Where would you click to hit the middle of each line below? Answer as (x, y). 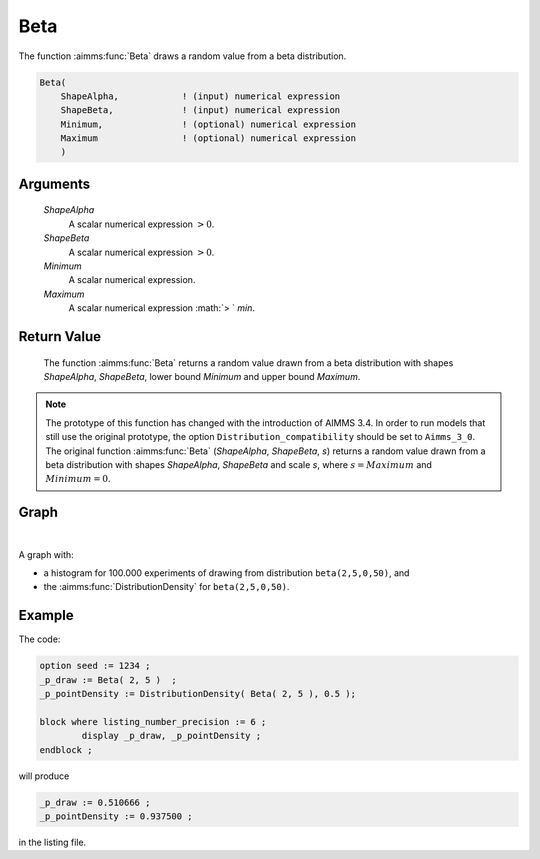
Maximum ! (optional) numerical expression (208, 138)
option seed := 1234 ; (95, 666)
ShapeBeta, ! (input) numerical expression (200, 110)
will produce (44, 776)
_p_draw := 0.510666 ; (95, 802)
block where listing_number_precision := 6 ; (153, 721)
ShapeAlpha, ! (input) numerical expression (200, 96)
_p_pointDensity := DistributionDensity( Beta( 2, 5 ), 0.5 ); (198, 694)
